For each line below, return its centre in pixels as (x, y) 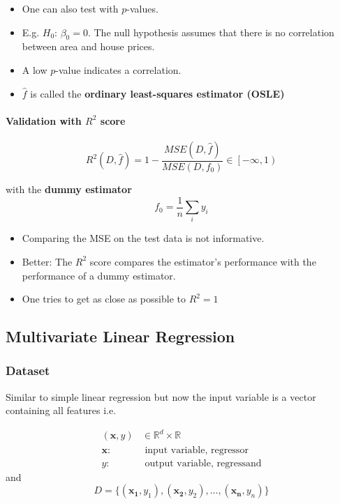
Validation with (44, 120)
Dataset (28, 371)
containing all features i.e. (61, 410)
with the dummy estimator (69, 189)
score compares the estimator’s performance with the (203, 261)
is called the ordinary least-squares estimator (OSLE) (157, 93)
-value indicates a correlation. (118, 69)
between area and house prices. (88, 46)
